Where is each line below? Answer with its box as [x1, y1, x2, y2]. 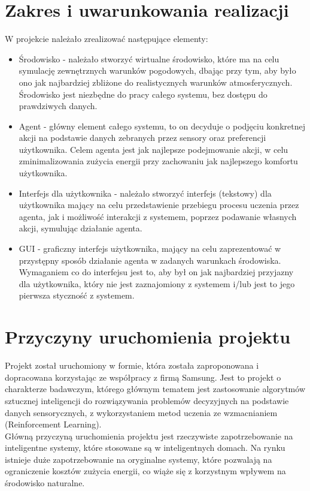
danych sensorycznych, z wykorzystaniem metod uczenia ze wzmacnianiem [5, 406, 278, 418]
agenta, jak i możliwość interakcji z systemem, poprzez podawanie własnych [19, 210, 297, 222]
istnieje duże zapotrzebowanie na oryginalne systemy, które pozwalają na [5, 453, 272, 465]
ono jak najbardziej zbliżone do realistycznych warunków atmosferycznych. [19, 76, 293, 88]
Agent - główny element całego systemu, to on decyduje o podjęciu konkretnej [19, 119, 305, 132]
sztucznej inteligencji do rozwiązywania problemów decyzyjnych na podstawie [5, 394, 289, 406]
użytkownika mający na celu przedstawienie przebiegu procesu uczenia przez [19, 198, 299, 211]
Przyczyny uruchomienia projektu [5, 324, 291, 349]
